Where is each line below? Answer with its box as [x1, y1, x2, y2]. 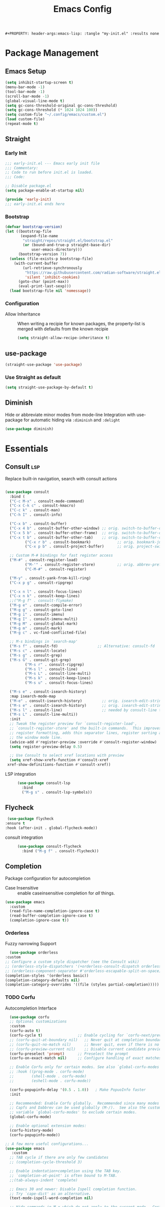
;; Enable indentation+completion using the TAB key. [9, 1169, 122, 1174]
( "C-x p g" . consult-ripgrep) [9, 580, 74, 585]
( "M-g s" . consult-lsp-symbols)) [22, 790, 92, 794]
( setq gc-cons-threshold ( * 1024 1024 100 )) [5, 107, 98, 113]
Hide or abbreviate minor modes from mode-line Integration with [5, 412, 136, 417]
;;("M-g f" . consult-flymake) [9, 598, 74, 603]
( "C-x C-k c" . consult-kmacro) [9, 503, 76, 508]
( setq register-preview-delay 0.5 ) [9, 744, 82, 749]
